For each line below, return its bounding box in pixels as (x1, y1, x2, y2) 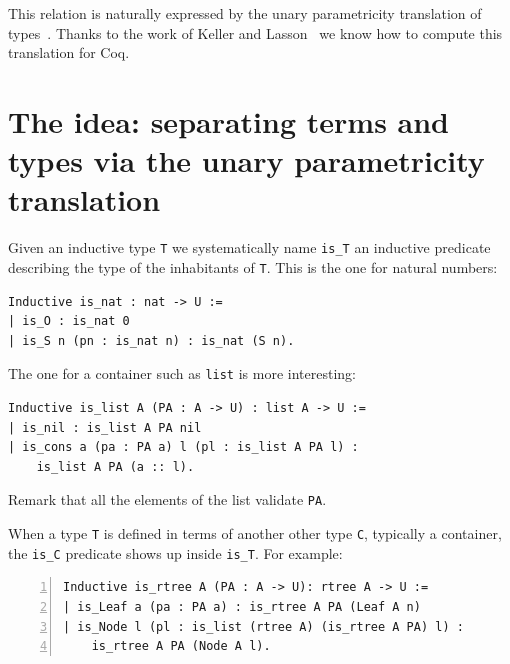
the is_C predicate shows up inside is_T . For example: (8, 542, 343, 563)
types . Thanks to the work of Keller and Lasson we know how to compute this (8, 22, 503, 43)
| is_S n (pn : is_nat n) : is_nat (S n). (8, 333, 295, 348)
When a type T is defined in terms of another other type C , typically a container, (8, 523, 502, 544)
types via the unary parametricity (8, 140, 485, 181)
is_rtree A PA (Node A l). (91, 639, 271, 654)
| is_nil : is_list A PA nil (8, 420, 202, 435)
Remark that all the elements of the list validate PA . (8, 489, 327, 510)
